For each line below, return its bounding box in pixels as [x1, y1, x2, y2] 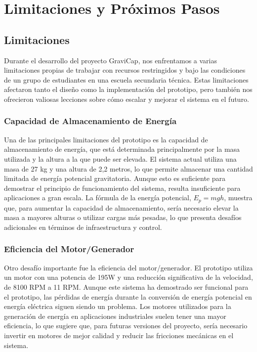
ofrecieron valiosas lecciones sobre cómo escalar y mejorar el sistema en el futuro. [4, 93, 249, 104]
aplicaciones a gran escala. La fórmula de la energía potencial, [4, 192, 191, 203]
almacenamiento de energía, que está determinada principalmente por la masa [4, 144, 240, 154]
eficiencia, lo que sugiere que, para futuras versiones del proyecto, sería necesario [4, 320, 248, 331]
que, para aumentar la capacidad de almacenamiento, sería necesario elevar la [4, 202, 239, 213]
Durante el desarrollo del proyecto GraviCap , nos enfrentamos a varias [4, 55, 217, 65]
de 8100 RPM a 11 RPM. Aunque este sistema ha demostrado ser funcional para [4, 281, 249, 292]
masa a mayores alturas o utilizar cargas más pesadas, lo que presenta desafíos [4, 212, 242, 222]
